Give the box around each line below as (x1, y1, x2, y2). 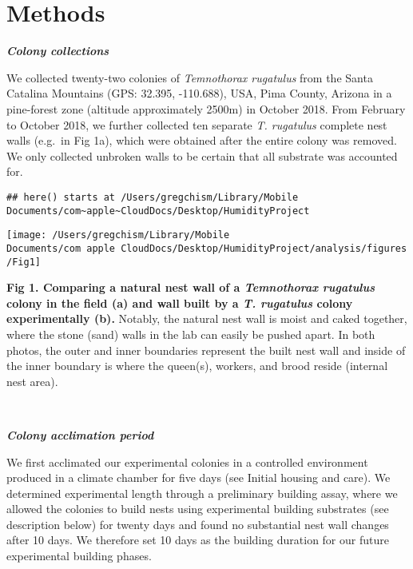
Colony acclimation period (6, 426, 154, 443)
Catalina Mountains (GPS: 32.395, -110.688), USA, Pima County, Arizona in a (6, 85, 392, 101)
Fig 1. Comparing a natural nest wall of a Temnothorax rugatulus (6, 279, 375, 296)
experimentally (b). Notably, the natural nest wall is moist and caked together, (6, 310, 407, 327)
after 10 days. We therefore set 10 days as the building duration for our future (6, 531, 389, 548)
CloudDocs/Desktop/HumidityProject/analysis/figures (121, 242, 407, 254)
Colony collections (6, 42, 109, 59)
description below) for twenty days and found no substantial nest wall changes (6, 515, 389, 532)
